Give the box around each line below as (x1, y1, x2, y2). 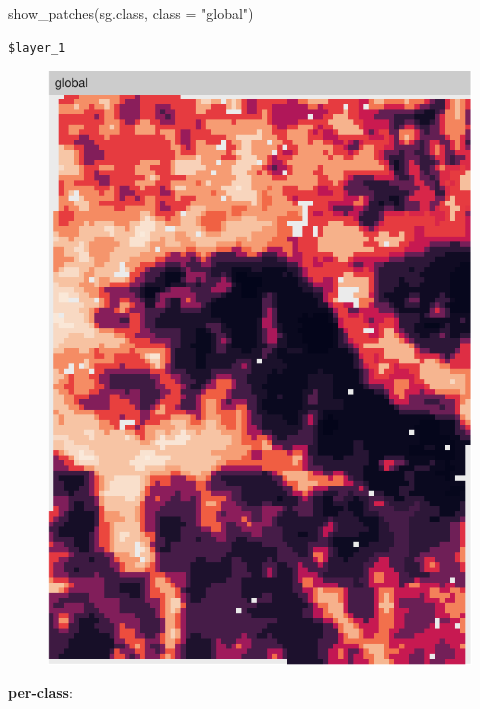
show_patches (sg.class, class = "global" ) (8, 3, 254, 23)
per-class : (8, 682, 73, 703)
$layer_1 (8, 40, 66, 55)
